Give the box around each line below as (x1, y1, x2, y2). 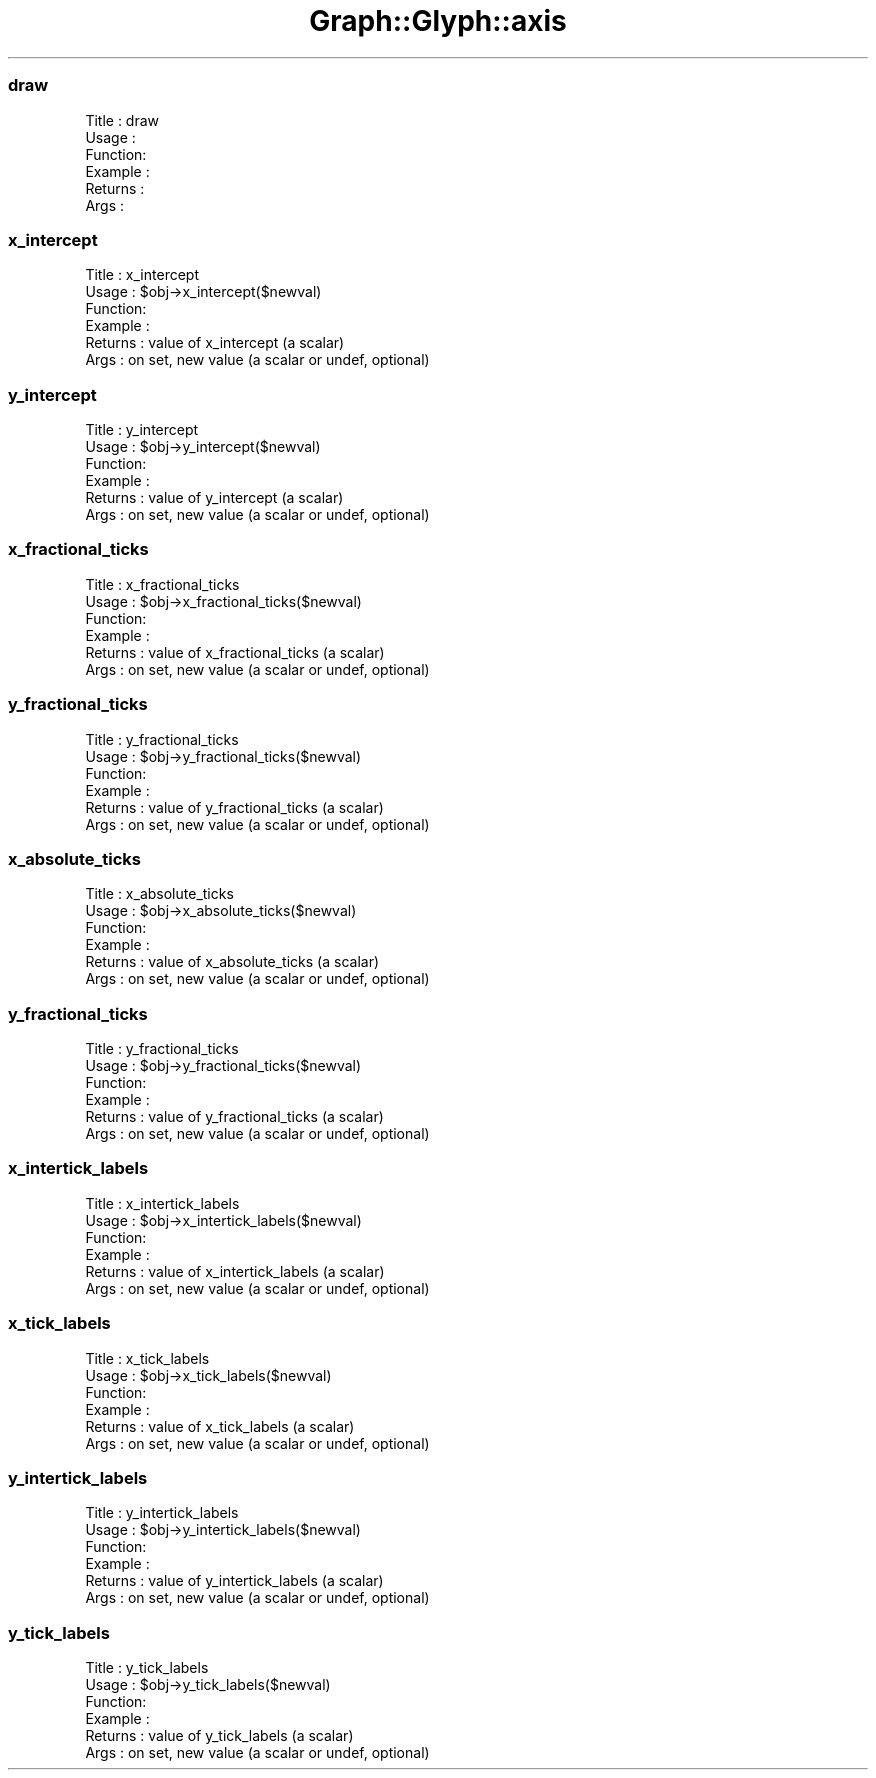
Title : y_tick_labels (85, 1659, 209, 1676)
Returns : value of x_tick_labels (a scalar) (85, 1417, 355, 1435)
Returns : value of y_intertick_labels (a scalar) (85, 1572, 384, 1590)
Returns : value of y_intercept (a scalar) (85, 489, 344, 506)
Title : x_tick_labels (85, 1349, 210, 1367)
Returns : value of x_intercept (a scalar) (85, 334, 345, 352)
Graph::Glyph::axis (309, 4, 567, 38)
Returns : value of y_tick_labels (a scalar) (85, 1727, 354, 1744)
